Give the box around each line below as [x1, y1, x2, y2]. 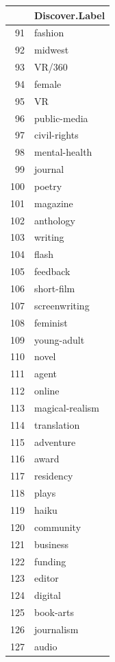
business [34, 536, 69, 551]
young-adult [34, 332, 85, 346]
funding [34, 554, 66, 568]
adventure [34, 434, 76, 449]
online [34, 383, 60, 398]
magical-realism [34, 400, 99, 414]
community [34, 519, 81, 534]
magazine [34, 196, 73, 210]
